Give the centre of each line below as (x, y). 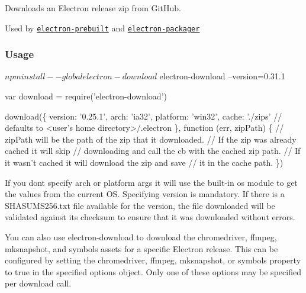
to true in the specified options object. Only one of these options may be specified (153, 271)
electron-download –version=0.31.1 (222, 76)
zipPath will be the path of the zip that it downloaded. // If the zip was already (151, 139)
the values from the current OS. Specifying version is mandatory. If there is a (145, 194)
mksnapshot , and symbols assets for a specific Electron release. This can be (141, 248)
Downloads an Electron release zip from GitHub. (93, 8)
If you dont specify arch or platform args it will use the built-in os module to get (151, 182)
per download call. (38, 283)
